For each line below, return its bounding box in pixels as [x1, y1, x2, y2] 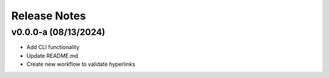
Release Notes [11, 9, 87, 22]
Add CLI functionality [26, 44, 80, 51]
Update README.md [26, 52, 79, 59]
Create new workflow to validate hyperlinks [26, 60, 135, 68]
